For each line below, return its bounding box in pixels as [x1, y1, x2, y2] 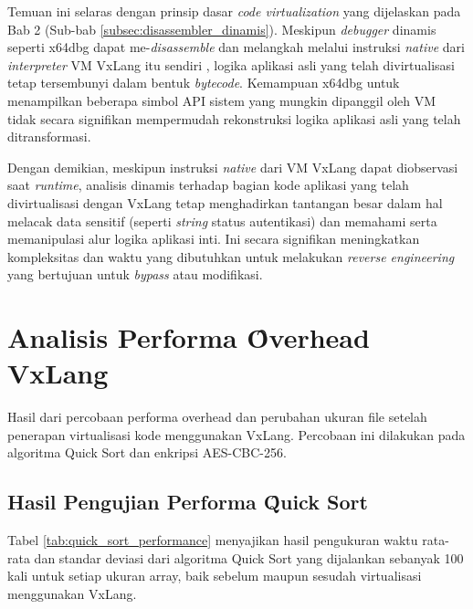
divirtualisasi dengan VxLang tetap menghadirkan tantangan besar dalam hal [7, 193, 443, 212]
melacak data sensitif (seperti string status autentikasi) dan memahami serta [7, 211, 437, 230]
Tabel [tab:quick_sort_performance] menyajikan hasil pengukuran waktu [7, 530, 418, 550]
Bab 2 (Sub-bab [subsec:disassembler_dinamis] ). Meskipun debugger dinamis [7, 19, 436, 38]
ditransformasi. [7, 127, 91, 146]
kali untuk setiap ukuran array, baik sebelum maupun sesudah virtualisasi [7, 566, 422, 585]
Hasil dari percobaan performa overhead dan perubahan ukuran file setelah [7, 407, 427, 426]
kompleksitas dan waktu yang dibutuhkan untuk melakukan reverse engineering [7, 247, 455, 266]
